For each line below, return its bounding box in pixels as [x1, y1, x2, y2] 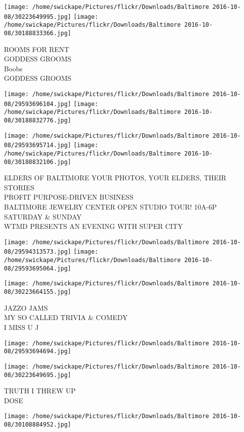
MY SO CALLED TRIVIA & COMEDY [4, 312, 128, 323]
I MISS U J [4, 322, 39, 332]
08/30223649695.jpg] [4, 371, 72, 378]
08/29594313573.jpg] [4, 248, 72, 256]
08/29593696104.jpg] [4, 100, 72, 108]
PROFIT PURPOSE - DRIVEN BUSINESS [4, 192, 134, 202]
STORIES [4, 182, 35, 192]
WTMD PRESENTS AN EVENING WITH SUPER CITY [4, 221, 183, 231]
